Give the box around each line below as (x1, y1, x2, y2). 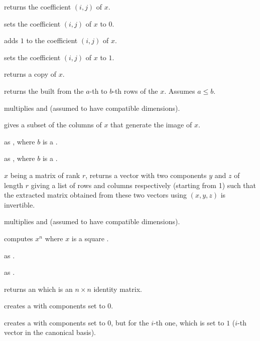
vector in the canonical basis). (4, 327, 96, 337)
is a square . (71, 233, 109, 243)
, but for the (111, 317, 149, 327)
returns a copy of (4, 69, 56, 79)
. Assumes (164, 85, 195, 96)
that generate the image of (110, 119, 192, 130)
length (4, 180, 24, 190)
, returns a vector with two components (85, 169, 207, 180)
